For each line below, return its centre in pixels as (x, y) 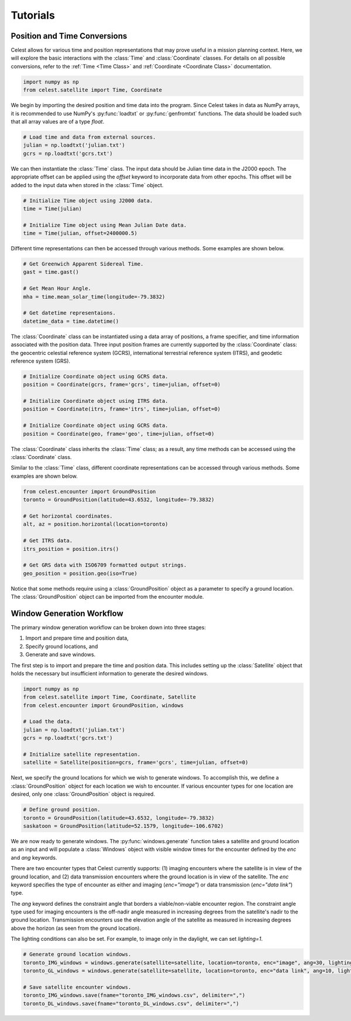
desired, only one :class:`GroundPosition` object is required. (83, 794)
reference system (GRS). (40, 361)
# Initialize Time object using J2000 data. (88, 201)
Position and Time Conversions (69, 36)
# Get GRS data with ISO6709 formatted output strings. (105, 565)
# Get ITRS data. (48, 541)
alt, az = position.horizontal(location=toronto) (96, 524)
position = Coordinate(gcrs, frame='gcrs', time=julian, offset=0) (122, 385)
